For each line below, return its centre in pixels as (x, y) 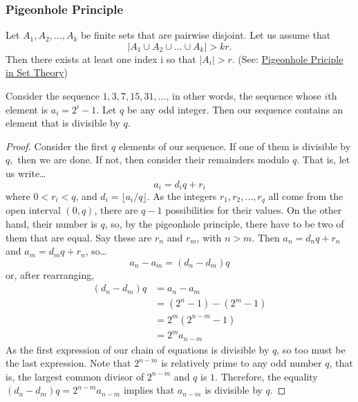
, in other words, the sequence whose (244, 95)
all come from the (306, 196)
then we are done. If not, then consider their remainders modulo (153, 159)
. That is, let (323, 159)
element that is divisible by (63, 123)
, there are (116, 210)
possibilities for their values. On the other (254, 210)
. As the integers (182, 196)
